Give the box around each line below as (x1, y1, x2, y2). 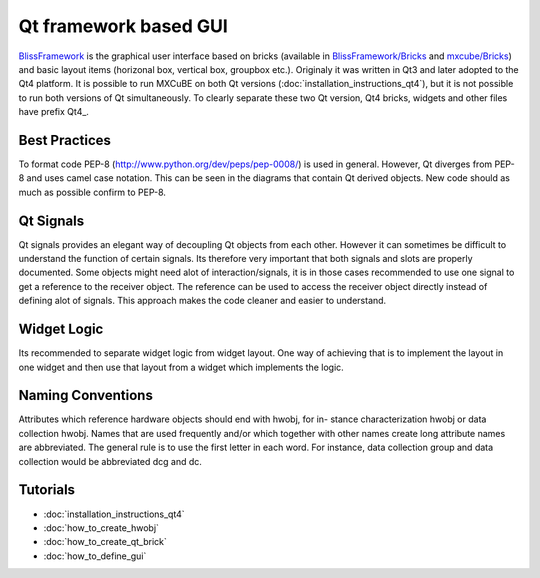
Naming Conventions (18, 387, 154, 404)
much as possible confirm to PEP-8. (18, 186, 167, 198)
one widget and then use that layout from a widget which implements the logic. (18, 361, 344, 373)
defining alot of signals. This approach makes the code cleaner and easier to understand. (18, 295, 387, 307)
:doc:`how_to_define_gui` (43, 550, 147, 562)
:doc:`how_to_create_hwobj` (43, 521, 160, 534)
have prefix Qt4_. (18, 106, 90, 118)
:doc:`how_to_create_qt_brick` (43, 536, 167, 548)
